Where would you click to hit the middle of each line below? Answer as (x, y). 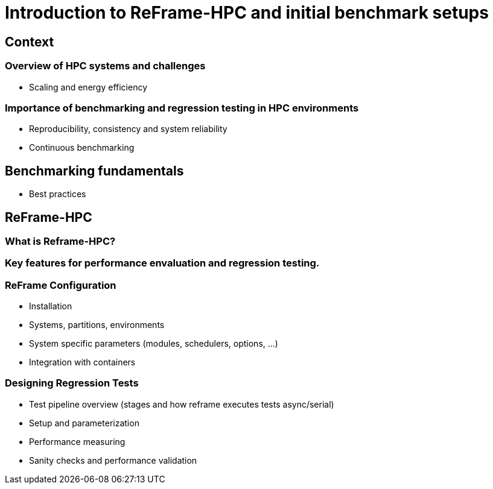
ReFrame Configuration (61, 285)
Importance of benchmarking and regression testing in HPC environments (182, 108)
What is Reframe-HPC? (60, 241)
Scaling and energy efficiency (88, 87)
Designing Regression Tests (72, 383)
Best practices (58, 194)
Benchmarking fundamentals (94, 171)
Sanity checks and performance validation (113, 460)
